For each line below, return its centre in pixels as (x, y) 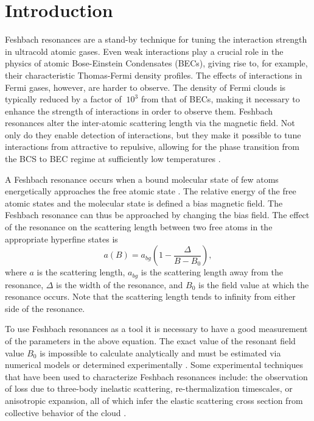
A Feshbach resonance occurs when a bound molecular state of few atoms (142, 179)
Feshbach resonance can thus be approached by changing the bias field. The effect (157, 215)
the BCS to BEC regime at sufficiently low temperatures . (113, 159)
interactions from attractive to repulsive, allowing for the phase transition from (152, 147)
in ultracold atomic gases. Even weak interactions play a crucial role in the (144, 51)
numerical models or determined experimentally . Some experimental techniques (154, 365)
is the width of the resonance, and (120, 284)
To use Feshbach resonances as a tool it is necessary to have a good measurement (156, 329)
